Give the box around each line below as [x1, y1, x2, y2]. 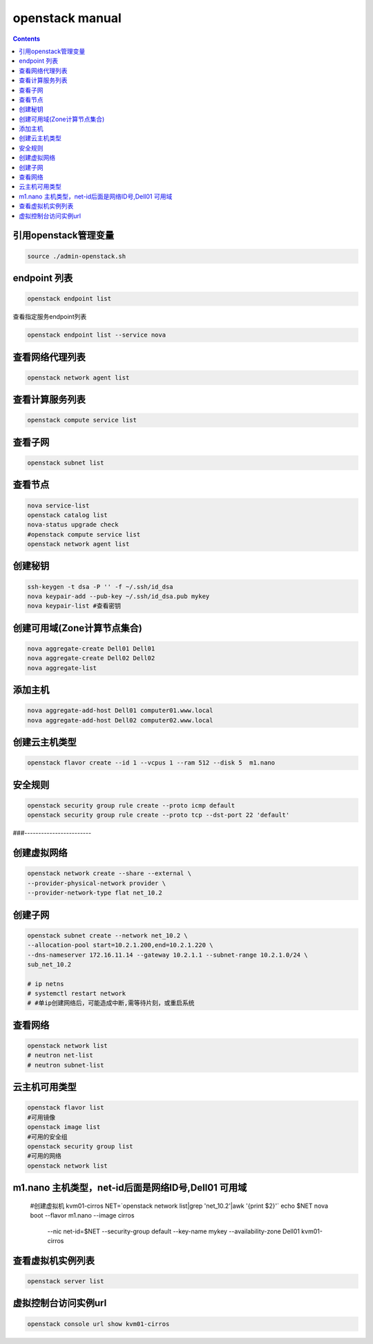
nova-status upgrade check [27, 521, 119, 529]
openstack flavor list [27, 1103, 104, 1112]
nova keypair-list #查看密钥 [27, 602, 121, 610]
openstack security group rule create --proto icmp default [27, 802, 236, 809]
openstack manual [12, 10, 122, 26]
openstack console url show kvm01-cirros [27, 1320, 170, 1327]
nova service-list [27, 501, 90, 510]
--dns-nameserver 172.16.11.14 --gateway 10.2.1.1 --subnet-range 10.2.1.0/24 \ [27, 951, 308, 959]
